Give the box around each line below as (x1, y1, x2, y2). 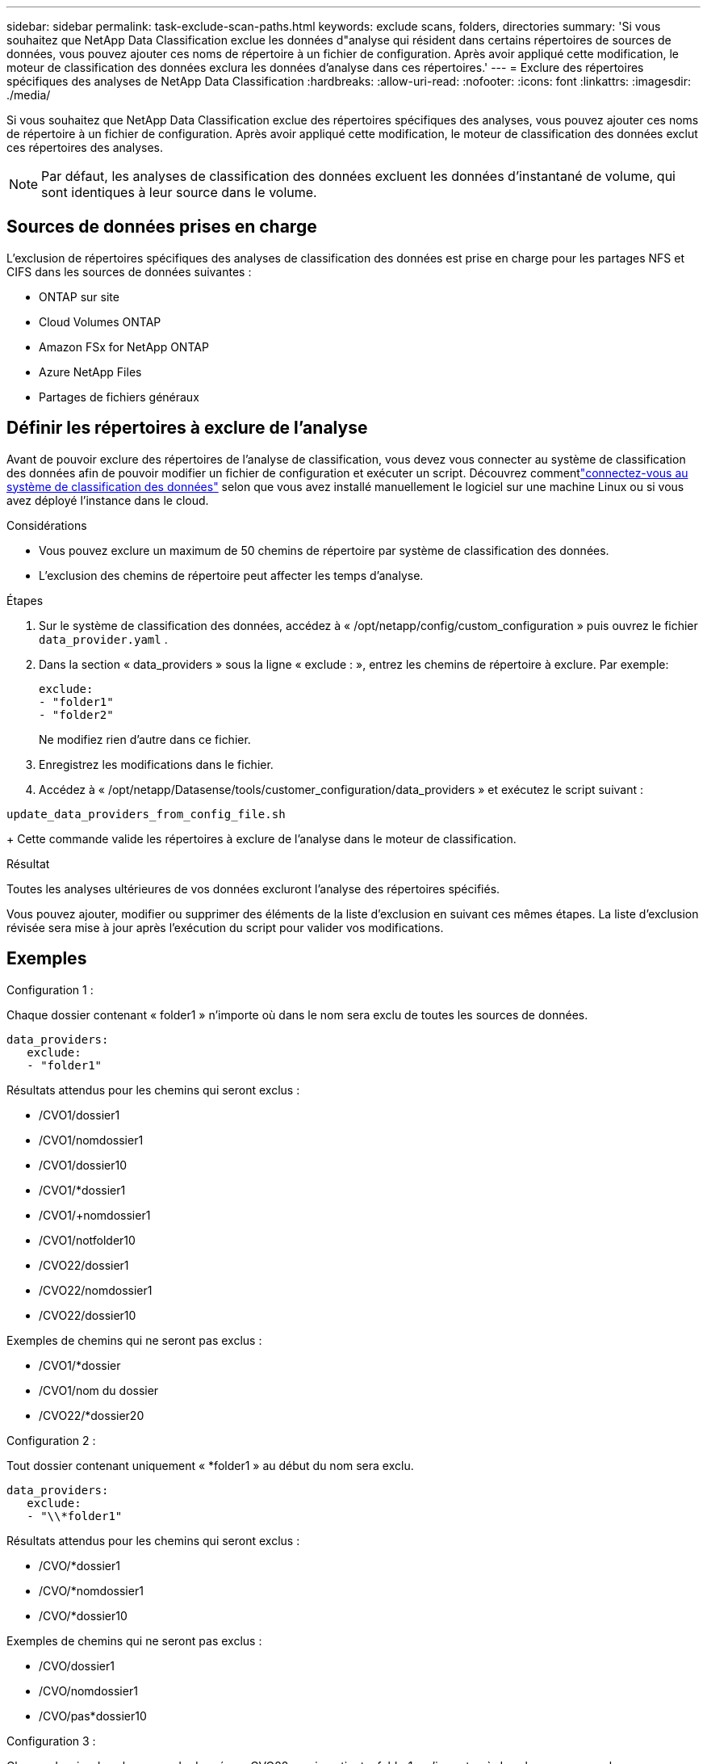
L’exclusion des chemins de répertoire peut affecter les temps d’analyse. (39, 568, 424, 582)
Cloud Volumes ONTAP (39, 314, 161, 329)
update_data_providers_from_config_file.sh (6, 807, 286, 821)
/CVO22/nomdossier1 (39, 1283, 153, 1297)
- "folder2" (39, 708, 114, 721)
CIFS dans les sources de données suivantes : (6, 264, 252, 279)
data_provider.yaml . (39, 632, 168, 646)
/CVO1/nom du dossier (39, 1383, 159, 1397)
